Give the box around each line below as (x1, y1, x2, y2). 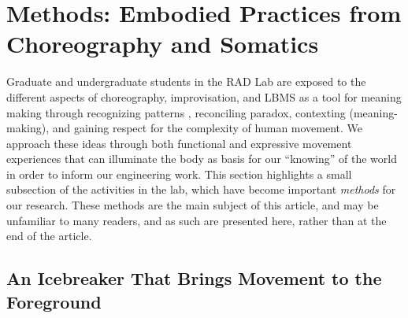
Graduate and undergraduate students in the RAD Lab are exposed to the (6, 73, 366, 90)
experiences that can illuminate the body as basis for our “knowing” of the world (6, 150, 397, 167)
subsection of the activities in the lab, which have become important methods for (6, 181, 396, 198)
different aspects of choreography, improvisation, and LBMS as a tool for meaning (6, 88, 402, 105)
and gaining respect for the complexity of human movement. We (52, 120, 363, 136)
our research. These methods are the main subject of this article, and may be (6, 197, 379, 213)
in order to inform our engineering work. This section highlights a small (6, 165, 352, 182)
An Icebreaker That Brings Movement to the (6, 266, 382, 290)
